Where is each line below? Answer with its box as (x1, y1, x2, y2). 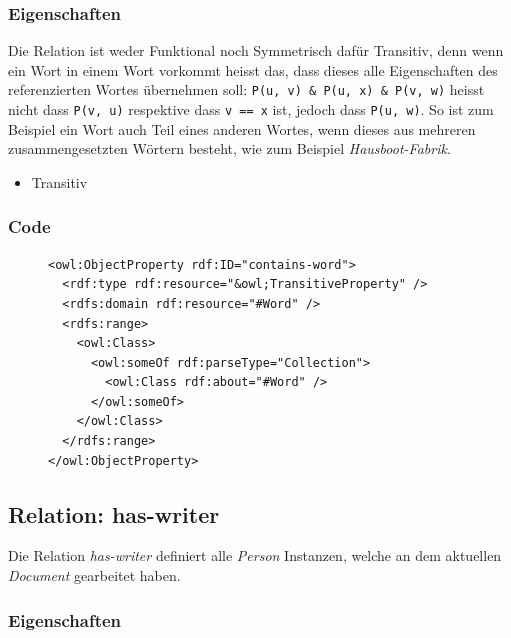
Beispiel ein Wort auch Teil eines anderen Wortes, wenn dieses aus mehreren (8, 118, 476, 139)
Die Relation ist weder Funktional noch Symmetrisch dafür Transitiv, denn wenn (8, 40, 504, 61)
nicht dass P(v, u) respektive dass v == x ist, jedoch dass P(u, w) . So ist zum (8, 99, 494, 120)
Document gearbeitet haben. (8, 565, 181, 586)
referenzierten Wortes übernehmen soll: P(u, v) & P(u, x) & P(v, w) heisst (8, 79, 485, 100)
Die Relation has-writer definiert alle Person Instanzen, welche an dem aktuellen (8, 545, 502, 566)
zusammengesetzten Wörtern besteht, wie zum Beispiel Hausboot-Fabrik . (8, 138, 451, 159)
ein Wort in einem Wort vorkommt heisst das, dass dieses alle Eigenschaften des (8, 59, 498, 80)
